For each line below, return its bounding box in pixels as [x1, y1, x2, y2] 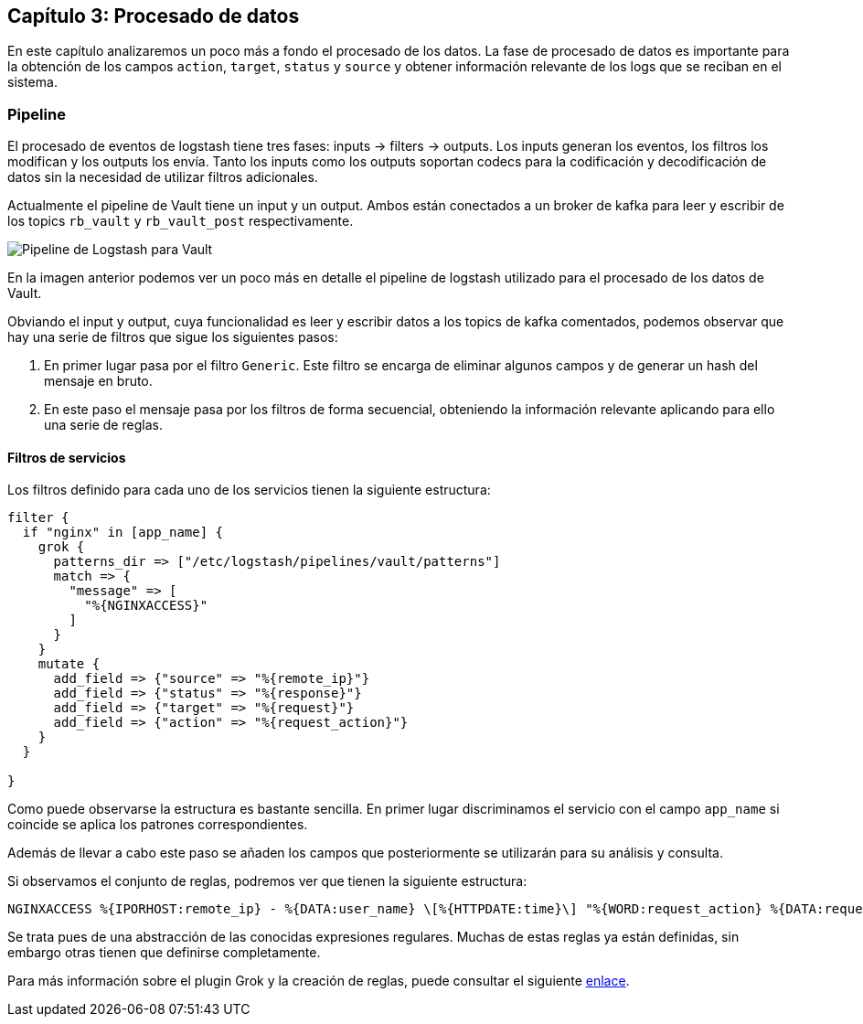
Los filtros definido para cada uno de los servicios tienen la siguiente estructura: [7, 482, 491, 498]
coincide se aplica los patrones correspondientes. [7, 816, 308, 833]
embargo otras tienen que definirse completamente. [7, 944, 321, 961]
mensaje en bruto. [44, 373, 153, 389]
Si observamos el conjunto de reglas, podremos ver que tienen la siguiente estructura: [7, 873, 527, 890]
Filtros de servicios [7, 449, 126, 465]
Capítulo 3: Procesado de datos [7, 5, 300, 27]
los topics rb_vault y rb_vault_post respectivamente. [7, 213, 354, 229]
